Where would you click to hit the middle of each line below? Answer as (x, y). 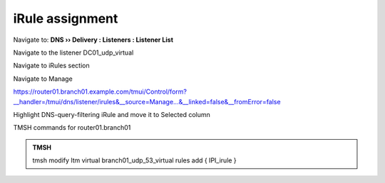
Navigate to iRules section (51, 66)
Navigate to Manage (43, 79)
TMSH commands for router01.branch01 (72, 128)
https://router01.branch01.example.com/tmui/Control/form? (100, 91)
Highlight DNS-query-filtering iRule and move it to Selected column (112, 114)
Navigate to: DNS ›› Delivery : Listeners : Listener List (93, 40)
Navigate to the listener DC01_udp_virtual (73, 52)
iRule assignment (66, 18)
